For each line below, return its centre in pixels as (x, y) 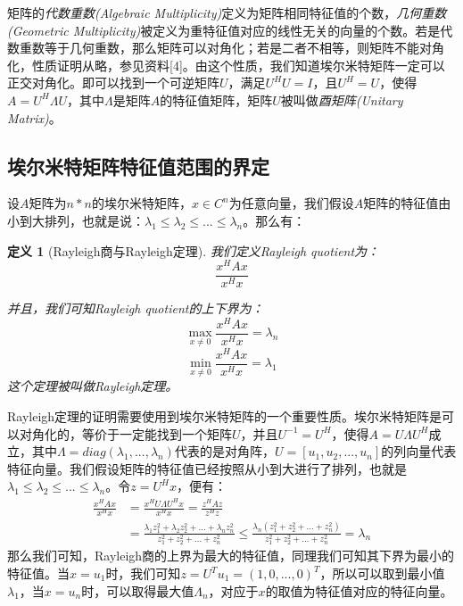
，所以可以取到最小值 (382, 573)
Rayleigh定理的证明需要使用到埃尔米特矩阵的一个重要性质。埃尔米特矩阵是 (225, 416)
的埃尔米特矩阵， (141, 203)
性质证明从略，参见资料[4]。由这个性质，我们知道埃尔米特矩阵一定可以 (238, 65)
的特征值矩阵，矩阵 (216, 100)
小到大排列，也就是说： (76, 220)
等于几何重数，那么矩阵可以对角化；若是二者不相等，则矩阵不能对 (238, 48)
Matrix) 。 (34, 117)
